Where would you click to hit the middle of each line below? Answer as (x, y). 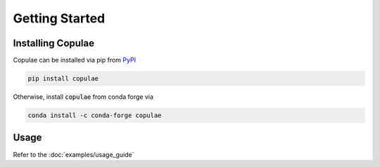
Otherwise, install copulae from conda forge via (83, 97)
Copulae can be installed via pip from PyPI (75, 60)
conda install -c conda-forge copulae (95, 115)
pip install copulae (63, 79)
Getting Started (59, 18)
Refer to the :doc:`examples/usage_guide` (74, 154)
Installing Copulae (54, 43)
